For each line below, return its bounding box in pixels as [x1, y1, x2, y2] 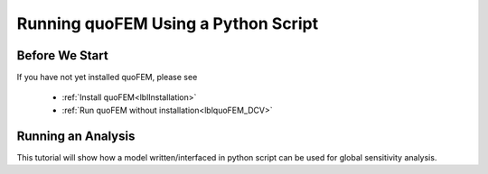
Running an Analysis [16, 128, 136, 143]
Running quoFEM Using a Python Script [16, 14, 319, 33]
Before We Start [16, 48, 108, 63]
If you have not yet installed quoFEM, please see [16, 72, 198, 83]
